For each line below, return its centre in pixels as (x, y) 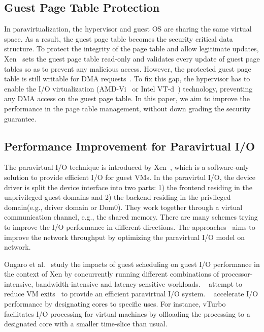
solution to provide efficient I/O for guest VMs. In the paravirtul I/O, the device (130, 177)
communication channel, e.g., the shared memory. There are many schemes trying (131, 217)
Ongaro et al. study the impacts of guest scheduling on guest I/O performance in (132, 264)
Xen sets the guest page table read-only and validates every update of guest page (132, 58)
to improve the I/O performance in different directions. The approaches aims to (130, 227)
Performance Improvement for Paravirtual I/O (130, 146)
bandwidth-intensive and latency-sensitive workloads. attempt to (139, 283)
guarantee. (20, 118)
